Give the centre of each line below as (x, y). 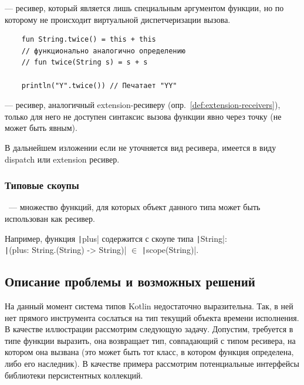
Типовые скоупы (42, 185)
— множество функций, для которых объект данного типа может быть (134, 207)
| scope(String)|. (170, 250)
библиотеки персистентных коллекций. (74, 375)
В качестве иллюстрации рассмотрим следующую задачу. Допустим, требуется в (149, 329)
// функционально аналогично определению (103, 51)
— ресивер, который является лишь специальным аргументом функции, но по (144, 8)
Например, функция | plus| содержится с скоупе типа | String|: (116, 238)
